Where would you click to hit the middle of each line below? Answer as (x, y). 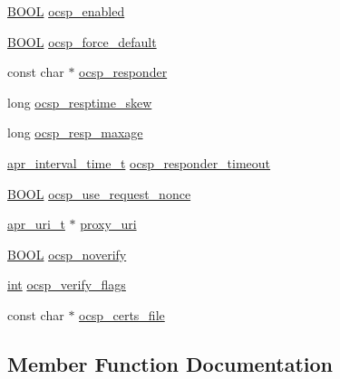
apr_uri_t (36, 224)
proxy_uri (108, 224)
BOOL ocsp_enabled (66, 11)
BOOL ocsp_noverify (67, 254)
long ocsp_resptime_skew (80, 102)
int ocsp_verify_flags (67, 284)
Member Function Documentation (170, 363)
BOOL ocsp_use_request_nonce (99, 193)
